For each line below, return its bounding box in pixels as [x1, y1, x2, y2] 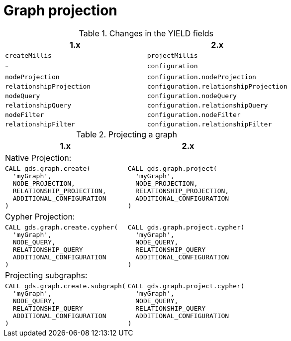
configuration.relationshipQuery [147, 101, 268, 109]
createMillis [5, 51, 52, 59]
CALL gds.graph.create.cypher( [5, 223, 118, 231]
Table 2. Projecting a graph [76, 129, 178, 139]
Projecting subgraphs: [5, 270, 88, 280]
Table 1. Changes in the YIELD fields [79, 28, 213, 38]
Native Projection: [5, 152, 72, 163]
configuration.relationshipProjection [147, 82, 288, 90]
